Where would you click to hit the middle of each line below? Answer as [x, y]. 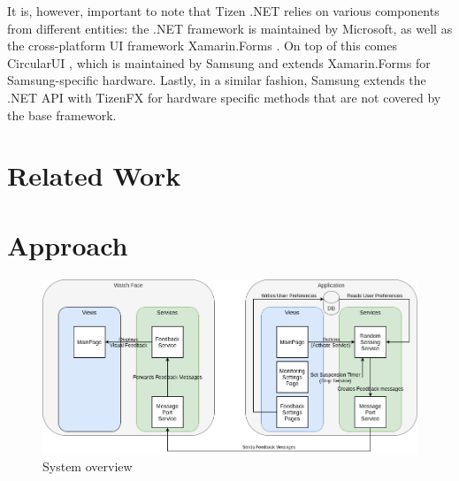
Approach [68, 244]
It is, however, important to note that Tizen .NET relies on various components [223, 11]
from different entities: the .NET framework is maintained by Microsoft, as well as [230, 28]
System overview [88, 466]
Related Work [94, 176]
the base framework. [62, 115]
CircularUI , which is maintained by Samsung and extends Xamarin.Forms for [219, 62]
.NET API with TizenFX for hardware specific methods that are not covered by [224, 97]
